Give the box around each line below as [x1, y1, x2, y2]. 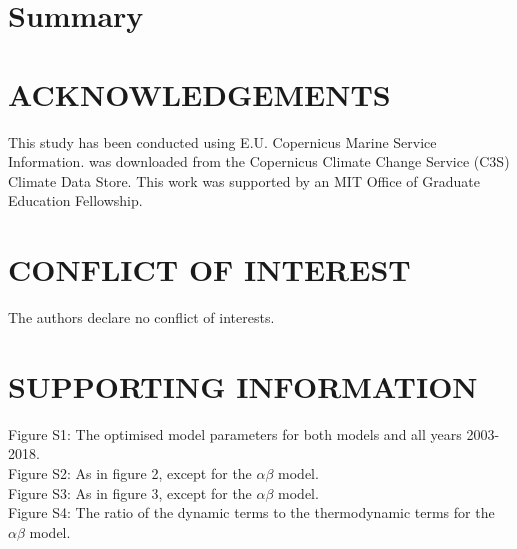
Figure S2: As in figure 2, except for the [8, 462, 252, 483]
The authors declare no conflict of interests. [8, 307, 275, 327]
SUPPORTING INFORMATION [8, 365, 478, 406]
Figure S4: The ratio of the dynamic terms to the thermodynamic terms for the [8, 502, 495, 523]
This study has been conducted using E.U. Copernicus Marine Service [8, 131, 437, 152]
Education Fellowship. [8, 190, 143, 211]
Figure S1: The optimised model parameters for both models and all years [8, 423, 462, 444]
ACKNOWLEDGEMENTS [8, 73, 391, 114]
